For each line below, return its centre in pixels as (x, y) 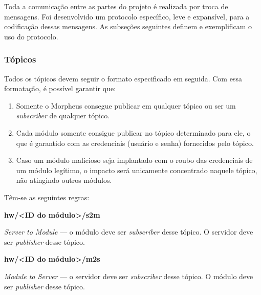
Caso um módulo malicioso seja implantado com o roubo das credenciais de (134, 160)
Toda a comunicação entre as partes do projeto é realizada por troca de (116, 6)
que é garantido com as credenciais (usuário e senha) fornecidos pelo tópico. (135, 143)
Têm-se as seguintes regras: (47, 197)
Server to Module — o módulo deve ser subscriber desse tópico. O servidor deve (129, 232)
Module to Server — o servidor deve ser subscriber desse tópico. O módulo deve (129, 276)
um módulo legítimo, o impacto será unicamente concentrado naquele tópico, (137, 170)
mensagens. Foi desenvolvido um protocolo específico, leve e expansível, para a (127, 16)
